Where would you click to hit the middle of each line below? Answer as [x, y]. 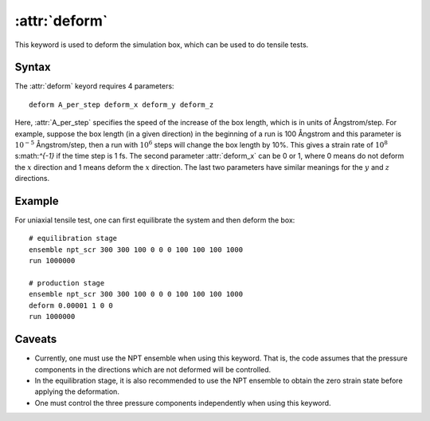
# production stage [67, 283]
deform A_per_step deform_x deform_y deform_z [121, 104]
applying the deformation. [77, 391]
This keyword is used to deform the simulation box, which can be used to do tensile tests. [162, 45]
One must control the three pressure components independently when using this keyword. [183, 403]
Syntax [33, 67]
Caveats [36, 339]
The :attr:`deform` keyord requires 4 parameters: [94, 86]
